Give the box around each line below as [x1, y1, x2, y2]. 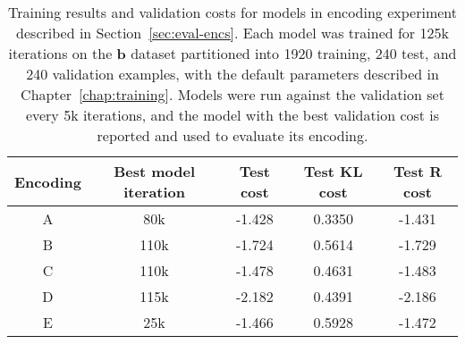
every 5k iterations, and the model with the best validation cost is [25, 105, 440, 125]
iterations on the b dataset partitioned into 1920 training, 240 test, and [8, 43, 457, 63]
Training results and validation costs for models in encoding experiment [8, 2, 457, 22]
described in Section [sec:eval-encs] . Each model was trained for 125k [16, 22, 449, 43]
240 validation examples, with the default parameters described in [26, 63, 439, 84]
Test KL [303, 161, 363, 181]
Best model [114, 161, 196, 181]
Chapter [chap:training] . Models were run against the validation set [21, 84, 444, 105]
